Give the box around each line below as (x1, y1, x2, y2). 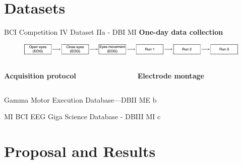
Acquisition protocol (4, 70, 76, 81)
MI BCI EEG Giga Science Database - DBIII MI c (4, 111, 161, 122)
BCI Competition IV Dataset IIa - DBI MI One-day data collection (4, 27, 223, 37)
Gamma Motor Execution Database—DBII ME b (4, 94, 157, 105)
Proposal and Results (4, 140, 156, 161)
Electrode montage (137, 70, 204, 81)
